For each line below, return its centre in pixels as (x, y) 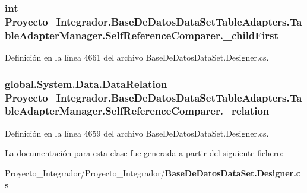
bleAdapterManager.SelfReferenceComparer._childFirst (142, 35)
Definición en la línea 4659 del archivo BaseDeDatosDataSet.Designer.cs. (137, 133)
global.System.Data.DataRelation (86, 83)
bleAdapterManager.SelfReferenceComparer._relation (137, 111)
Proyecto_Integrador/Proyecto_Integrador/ (85, 173)
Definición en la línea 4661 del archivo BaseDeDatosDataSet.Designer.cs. (137, 57)
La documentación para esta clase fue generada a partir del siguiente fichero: (144, 153)
